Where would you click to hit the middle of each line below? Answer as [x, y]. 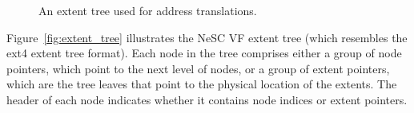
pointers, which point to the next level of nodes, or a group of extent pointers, [198, 68]
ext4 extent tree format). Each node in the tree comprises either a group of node [204, 53]
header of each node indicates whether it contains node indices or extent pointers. [207, 99]
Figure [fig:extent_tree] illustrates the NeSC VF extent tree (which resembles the [207, 37]
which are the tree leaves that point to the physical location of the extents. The [202, 84]
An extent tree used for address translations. [148, 10]
